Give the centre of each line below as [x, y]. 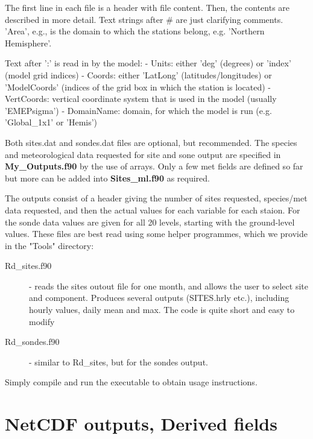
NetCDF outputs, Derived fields [141, 424]
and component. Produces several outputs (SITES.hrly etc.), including [159, 298]
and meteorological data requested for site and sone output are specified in [143, 154]
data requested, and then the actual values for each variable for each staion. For [153, 210]
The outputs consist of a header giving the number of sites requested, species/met [156, 198]
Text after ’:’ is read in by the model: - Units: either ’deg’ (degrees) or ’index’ [148, 63]
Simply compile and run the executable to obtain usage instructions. [131, 382]
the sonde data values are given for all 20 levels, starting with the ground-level [150, 222]
